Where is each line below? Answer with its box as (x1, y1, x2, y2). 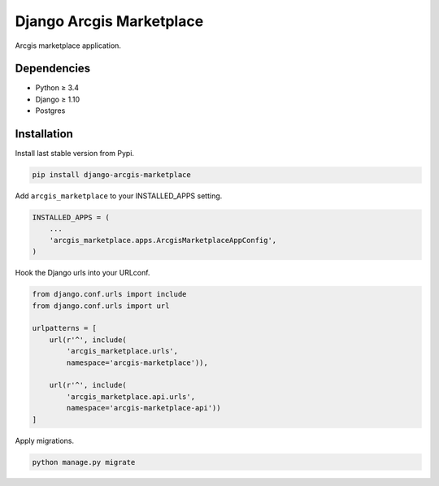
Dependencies (15, 62, 91, 76)
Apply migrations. (15, 436, 75, 445)
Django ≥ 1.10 (35, 94, 80, 104)
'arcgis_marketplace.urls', (66, 346, 179, 356)
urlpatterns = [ (32, 323, 98, 333)
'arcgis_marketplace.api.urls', (66, 392, 195, 401)
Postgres (35, 106, 66, 115)
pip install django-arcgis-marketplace (32, 171, 191, 180)
